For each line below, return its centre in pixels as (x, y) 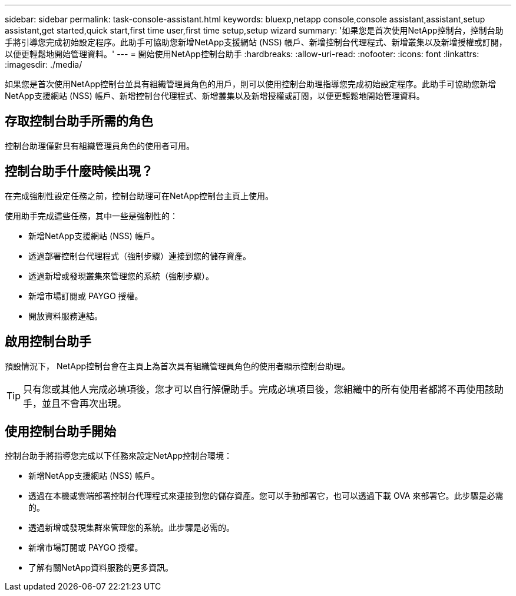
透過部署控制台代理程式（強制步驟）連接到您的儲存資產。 (140, 256)
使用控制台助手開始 (60, 431)
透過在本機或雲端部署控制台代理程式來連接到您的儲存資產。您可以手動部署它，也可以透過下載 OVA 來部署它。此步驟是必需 (266, 496)
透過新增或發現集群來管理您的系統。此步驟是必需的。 (131, 528)
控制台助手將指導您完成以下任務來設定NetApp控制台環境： (119, 456)
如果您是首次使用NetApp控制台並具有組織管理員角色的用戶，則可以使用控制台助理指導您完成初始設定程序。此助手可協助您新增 (251, 84)
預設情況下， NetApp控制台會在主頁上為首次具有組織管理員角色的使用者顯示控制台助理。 (178, 366)
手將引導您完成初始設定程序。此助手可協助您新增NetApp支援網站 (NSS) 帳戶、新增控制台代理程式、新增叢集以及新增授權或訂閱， (256, 42)
